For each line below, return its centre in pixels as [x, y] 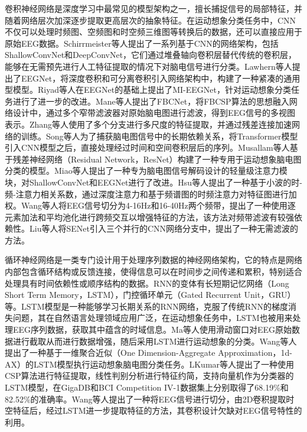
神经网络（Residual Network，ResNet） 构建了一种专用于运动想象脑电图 [165, 159]
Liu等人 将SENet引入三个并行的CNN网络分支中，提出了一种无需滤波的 [164, 228]
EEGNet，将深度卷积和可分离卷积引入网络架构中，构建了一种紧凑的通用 [161, 78]
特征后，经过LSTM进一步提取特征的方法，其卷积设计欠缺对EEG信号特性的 [157, 410]
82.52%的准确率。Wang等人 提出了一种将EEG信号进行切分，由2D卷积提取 [146, 399]
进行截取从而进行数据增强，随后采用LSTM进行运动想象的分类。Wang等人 [155, 341]
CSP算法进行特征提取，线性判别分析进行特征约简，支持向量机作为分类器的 [149, 376]
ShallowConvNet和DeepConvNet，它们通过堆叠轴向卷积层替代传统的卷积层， [151, 55]
